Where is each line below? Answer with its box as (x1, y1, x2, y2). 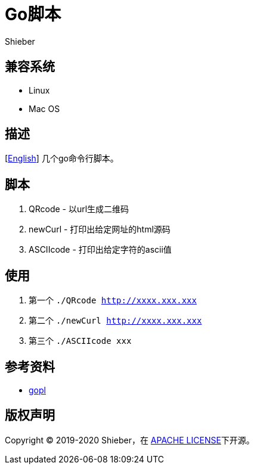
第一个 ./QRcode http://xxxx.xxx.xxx (29, 295, 197, 306)
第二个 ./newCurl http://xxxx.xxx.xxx (29, 315, 202, 326)
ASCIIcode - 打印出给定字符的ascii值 (29, 244, 172, 255)
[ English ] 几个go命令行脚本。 (5, 153, 119, 164)
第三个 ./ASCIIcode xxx (29, 336, 132, 346)
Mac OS (29, 103, 60, 114)
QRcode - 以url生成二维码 (29, 204, 129, 215)
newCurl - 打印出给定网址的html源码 (29, 224, 171, 235)
